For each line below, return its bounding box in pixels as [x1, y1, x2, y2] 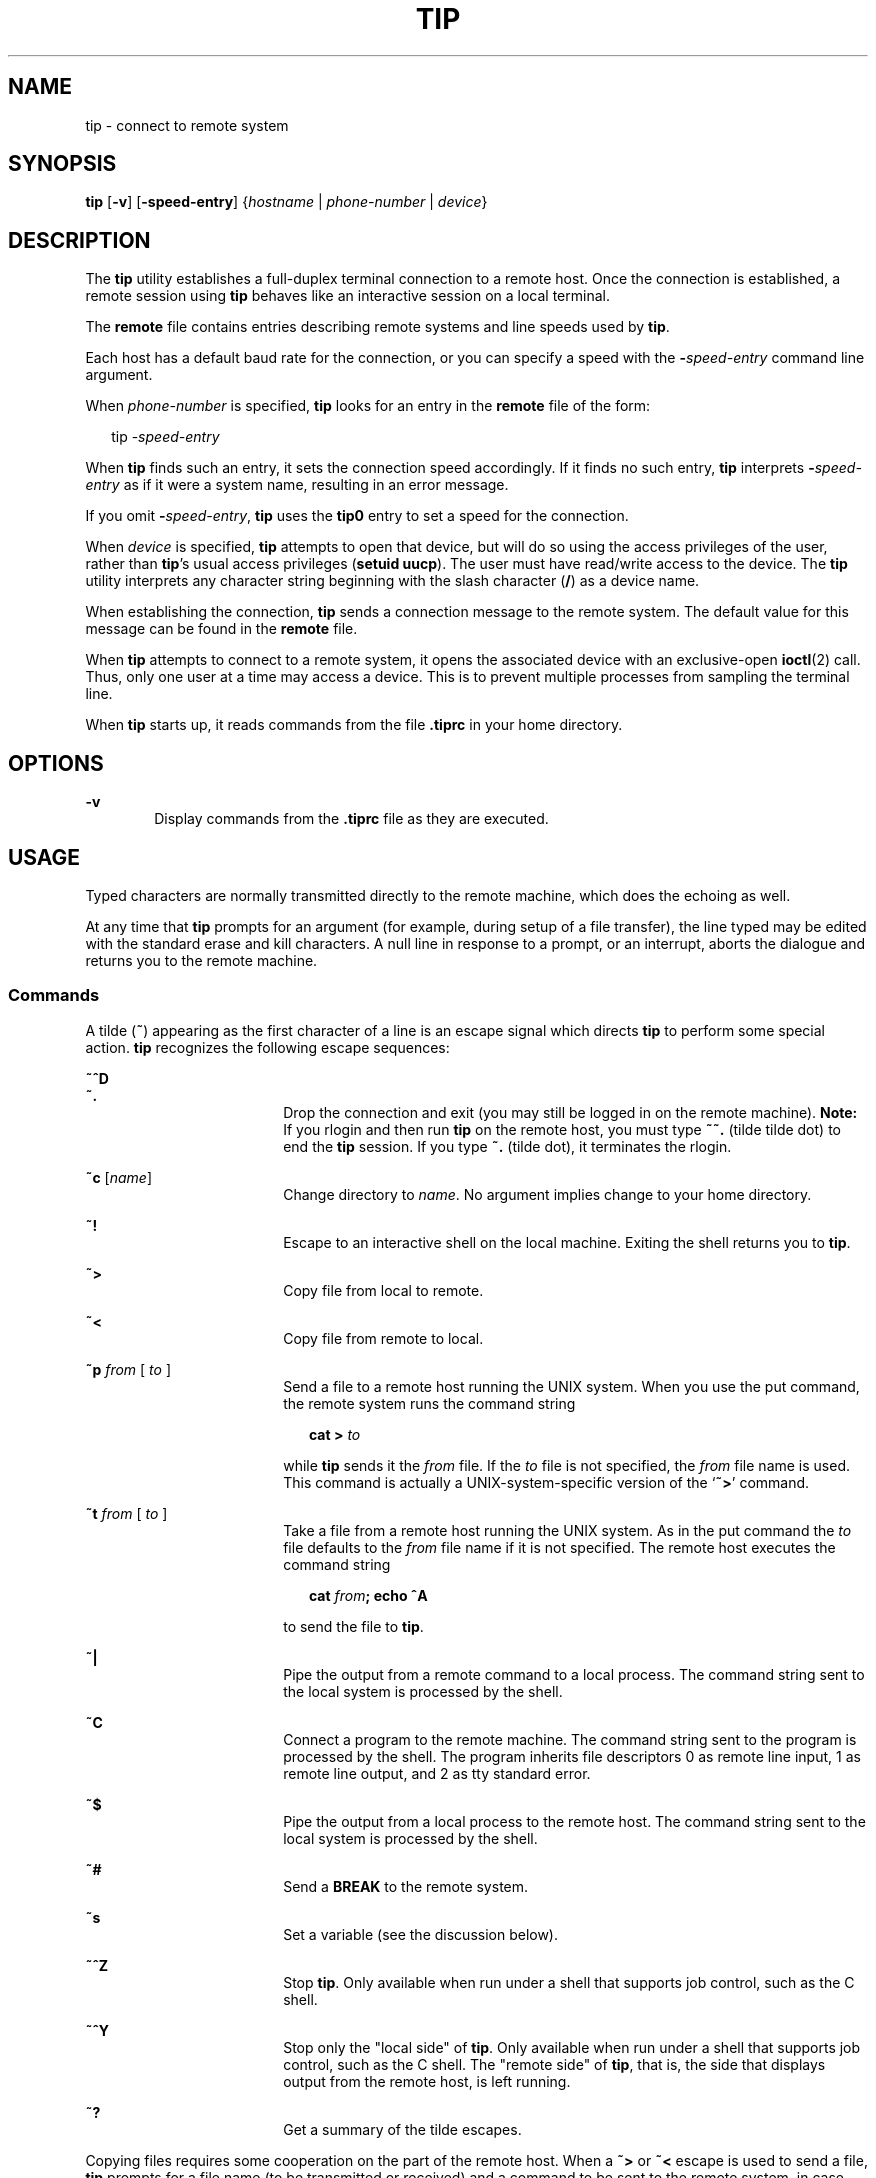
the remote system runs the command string [283, 1394, 576, 1412]
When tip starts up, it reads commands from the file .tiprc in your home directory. [85, 716, 623, 734]
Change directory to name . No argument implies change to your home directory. [283, 1185, 812, 1203]
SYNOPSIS [8, 151, 117, 177]
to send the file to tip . [283, 1617, 424, 1635]
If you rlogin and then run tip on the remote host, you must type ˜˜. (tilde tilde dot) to [283, 1120, 841, 1138]
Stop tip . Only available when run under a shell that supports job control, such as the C [283, 1973, 855, 1991]
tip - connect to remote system [85, 116, 289, 134]
